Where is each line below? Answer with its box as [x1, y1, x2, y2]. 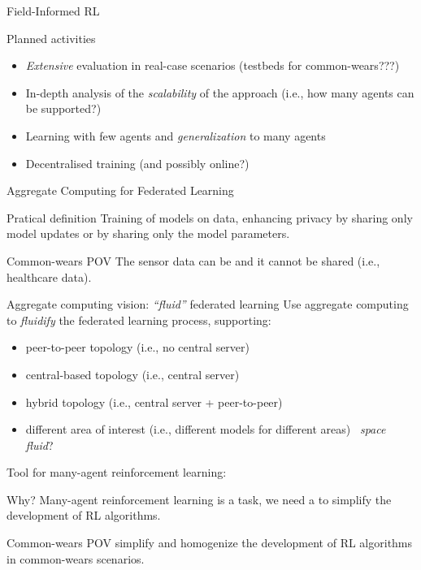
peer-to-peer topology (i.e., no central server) [25, 339, 250, 356]
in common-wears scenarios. [7, 550, 145, 567]
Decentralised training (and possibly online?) [25, 154, 250, 171]
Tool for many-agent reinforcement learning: [7, 464, 227, 481]
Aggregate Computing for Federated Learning [7, 182, 234, 199]
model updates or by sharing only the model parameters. [7, 225, 290, 242]
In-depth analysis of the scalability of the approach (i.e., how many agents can [25, 84, 414, 101]
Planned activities [7, 29, 96, 46]
